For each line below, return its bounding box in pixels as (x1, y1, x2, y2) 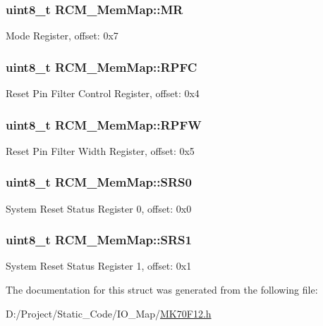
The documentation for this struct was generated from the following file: (6, 282, 318, 297)
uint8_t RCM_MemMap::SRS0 (6, 173, 192, 191)
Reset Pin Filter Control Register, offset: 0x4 (6, 86, 200, 101)
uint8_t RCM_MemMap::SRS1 (6, 231, 192, 249)
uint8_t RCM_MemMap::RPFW (6, 115, 202, 133)
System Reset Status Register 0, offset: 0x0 (6, 201, 192, 215)
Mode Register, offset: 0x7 (6, 28, 118, 43)
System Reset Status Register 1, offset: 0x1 (6, 258, 192, 273)
